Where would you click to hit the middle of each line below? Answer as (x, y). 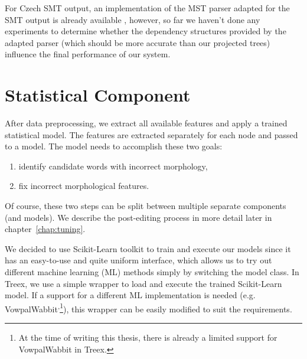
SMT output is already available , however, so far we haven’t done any (133, 19)
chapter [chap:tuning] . (45, 229)
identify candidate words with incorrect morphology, (113, 166)
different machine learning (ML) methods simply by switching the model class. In (152, 272)
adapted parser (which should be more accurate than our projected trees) (138, 42)
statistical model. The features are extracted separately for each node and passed (151, 134)
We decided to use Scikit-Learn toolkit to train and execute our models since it (148, 248)
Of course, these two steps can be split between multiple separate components (146, 206)
